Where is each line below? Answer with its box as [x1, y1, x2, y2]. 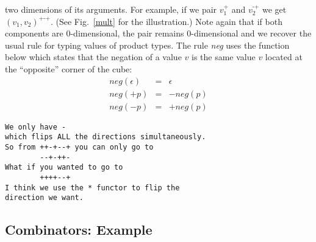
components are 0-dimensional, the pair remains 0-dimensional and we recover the [5, 27, 312, 40]
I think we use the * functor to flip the [5, 183, 180, 192]
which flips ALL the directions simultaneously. [5, 133, 206, 142]
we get [262, 3, 287, 15]
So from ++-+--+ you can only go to [5, 142, 154, 151]
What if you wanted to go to [5, 163, 123, 172]
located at [265, 50, 303, 63]
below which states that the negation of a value [5, 50, 182, 63]
